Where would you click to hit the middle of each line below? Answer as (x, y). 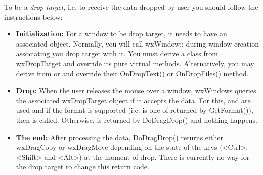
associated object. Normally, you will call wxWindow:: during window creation (137, 43)
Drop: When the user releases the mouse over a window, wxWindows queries (136, 90)
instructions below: (33, 16)
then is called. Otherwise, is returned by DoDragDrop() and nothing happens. (137, 120)
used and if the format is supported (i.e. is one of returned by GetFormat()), (135, 110)
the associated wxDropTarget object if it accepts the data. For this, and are (133, 100)
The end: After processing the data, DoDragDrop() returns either (119, 137)
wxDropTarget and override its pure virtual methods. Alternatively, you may (135, 63)
